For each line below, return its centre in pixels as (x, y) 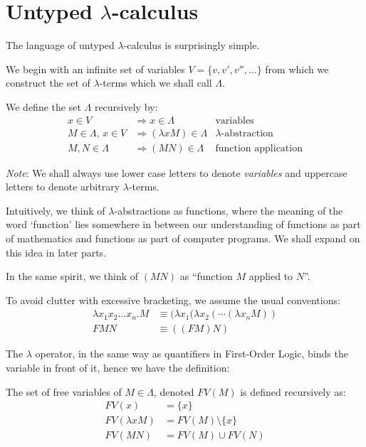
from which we (297, 69)
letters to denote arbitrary (63, 187)
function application (259, 148)
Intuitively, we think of (56, 210)
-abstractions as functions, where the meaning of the (229, 210)
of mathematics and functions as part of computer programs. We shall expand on (183, 238)
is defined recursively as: (293, 391)
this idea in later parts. (56, 252)
